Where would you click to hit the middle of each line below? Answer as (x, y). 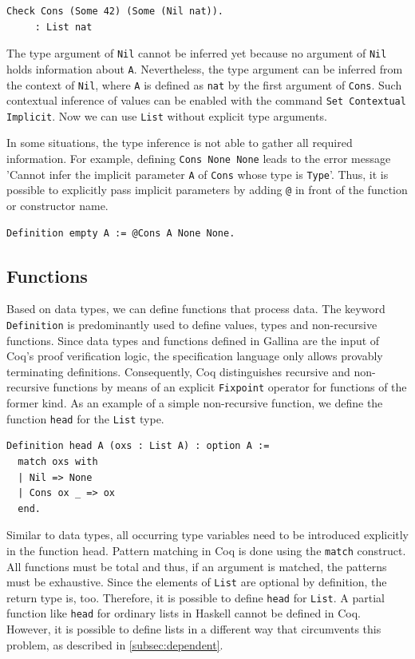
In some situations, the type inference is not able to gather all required (180, 143)
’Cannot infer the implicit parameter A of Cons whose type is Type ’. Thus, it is (198, 174)
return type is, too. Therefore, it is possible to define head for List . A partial (196, 597)
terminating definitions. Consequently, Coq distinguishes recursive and (178, 371)
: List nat (63, 27)
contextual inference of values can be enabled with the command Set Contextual (206, 100)
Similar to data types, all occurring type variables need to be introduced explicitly (207, 535)
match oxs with (58, 461)
